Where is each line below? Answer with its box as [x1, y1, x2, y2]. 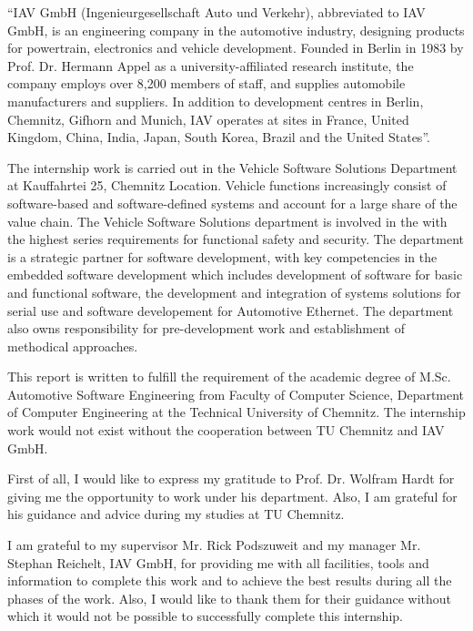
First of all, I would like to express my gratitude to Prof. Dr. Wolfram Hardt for [7, 469, 455, 488]
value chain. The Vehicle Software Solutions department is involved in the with [7, 211, 448, 230]
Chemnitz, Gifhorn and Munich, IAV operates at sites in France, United [7, 109, 409, 128]
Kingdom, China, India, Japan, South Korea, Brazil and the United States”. [7, 127, 430, 147]
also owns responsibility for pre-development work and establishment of [7, 319, 405, 338]
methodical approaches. [7, 336, 138, 355]
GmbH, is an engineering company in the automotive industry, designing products [7, 20, 465, 39]
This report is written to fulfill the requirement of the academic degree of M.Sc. [7, 367, 451, 386]
